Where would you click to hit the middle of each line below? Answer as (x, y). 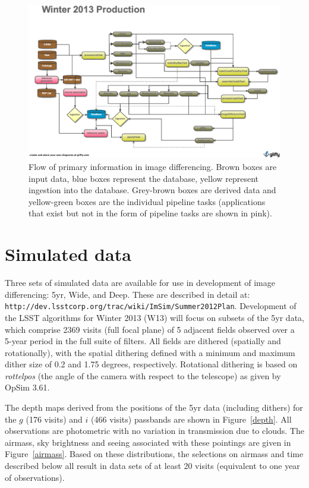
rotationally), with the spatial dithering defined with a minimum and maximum (150, 352)
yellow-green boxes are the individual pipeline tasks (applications (147, 201)
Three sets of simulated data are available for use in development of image (140, 283)
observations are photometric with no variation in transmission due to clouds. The (154, 431)
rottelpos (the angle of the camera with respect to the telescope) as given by (143, 375)
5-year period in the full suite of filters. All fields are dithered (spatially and (143, 341)
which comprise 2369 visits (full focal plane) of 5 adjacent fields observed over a (150, 329)
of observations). (35, 477)
